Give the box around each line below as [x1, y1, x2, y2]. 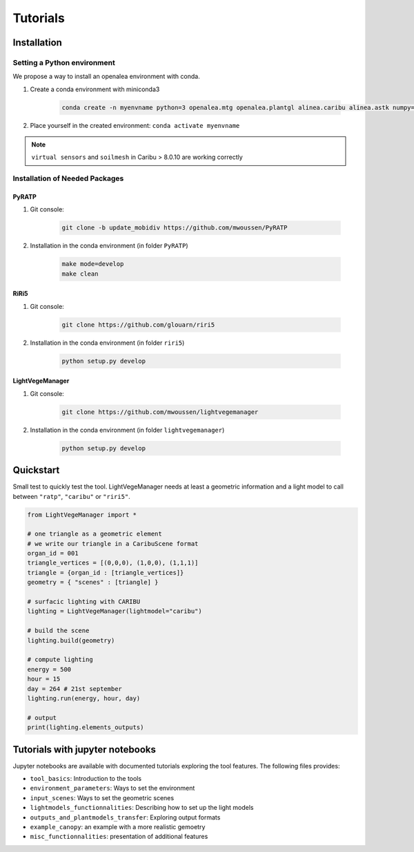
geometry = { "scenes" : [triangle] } [27, 578, 159, 587]
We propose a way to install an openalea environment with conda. [12, 73, 200, 81]
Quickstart [12, 464, 60, 476]
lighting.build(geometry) [27, 636, 115, 644]
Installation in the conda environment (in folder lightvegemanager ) [30, 426, 225, 434]
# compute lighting [27, 656, 93, 663]
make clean [61, 269, 99, 278]
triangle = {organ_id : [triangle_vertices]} [27, 569, 184, 576]
